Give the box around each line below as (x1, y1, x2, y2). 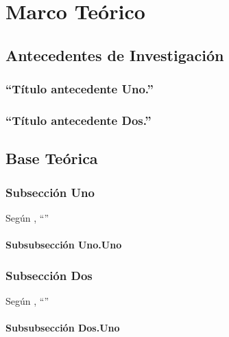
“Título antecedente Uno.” (5, 80, 154, 97)
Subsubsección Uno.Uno (5, 237, 122, 252)
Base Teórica (5, 148, 98, 169)
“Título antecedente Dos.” (5, 111, 152, 128)
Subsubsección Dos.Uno (5, 321, 120, 335)
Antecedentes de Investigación (5, 44, 224, 65)
